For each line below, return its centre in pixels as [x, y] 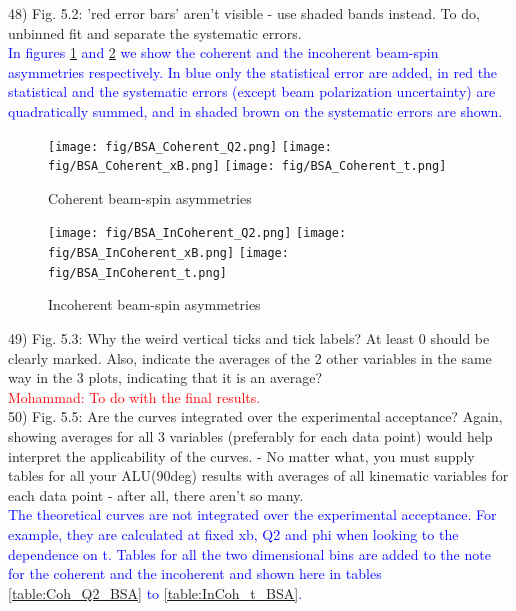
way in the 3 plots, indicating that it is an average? [165, 377]
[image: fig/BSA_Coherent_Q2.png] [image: [190, 146]
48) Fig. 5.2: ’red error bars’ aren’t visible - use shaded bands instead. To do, [244, 13]
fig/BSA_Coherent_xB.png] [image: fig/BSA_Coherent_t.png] [247, 166]
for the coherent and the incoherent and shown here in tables [195, 573]
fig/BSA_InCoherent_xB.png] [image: [168, 253]
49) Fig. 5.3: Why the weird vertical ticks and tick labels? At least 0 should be [249, 338]
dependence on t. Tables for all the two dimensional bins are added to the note [249, 553]
